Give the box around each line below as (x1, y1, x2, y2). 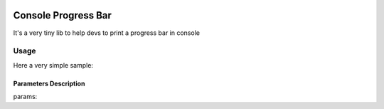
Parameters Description (13, 79, 85, 88)
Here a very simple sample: (13, 61, 94, 69)
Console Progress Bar (13, 9, 112, 21)
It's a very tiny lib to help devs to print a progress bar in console (13, 28, 201, 37)
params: (13, 93, 38, 101)
